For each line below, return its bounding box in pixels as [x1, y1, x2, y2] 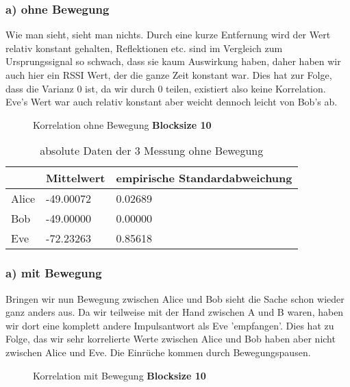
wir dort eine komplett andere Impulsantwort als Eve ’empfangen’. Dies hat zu [5, 318, 334, 332]
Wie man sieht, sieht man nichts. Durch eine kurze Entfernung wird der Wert [5, 27, 331, 42]
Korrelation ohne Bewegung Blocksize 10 [33, 117, 212, 132]
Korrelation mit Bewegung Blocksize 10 [33, 368, 206, 382]
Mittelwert [46, 170, 105, 186]
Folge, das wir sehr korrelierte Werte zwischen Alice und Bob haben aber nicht [5, 332, 336, 346]
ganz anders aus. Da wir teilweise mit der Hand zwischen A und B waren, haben [5, 305, 344, 319]
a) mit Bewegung [5, 264, 102, 282]
